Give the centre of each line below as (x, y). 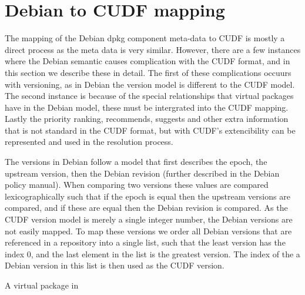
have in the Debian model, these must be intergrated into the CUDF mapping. (147, 107)
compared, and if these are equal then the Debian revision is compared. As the (146, 208)
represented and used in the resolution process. (89, 142)
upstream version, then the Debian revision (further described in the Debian (142, 173)
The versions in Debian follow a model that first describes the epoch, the (136, 162)
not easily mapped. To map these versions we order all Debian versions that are (148, 231)
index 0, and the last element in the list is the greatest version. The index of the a (152, 253)
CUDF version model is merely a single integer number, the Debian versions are (149, 219)
